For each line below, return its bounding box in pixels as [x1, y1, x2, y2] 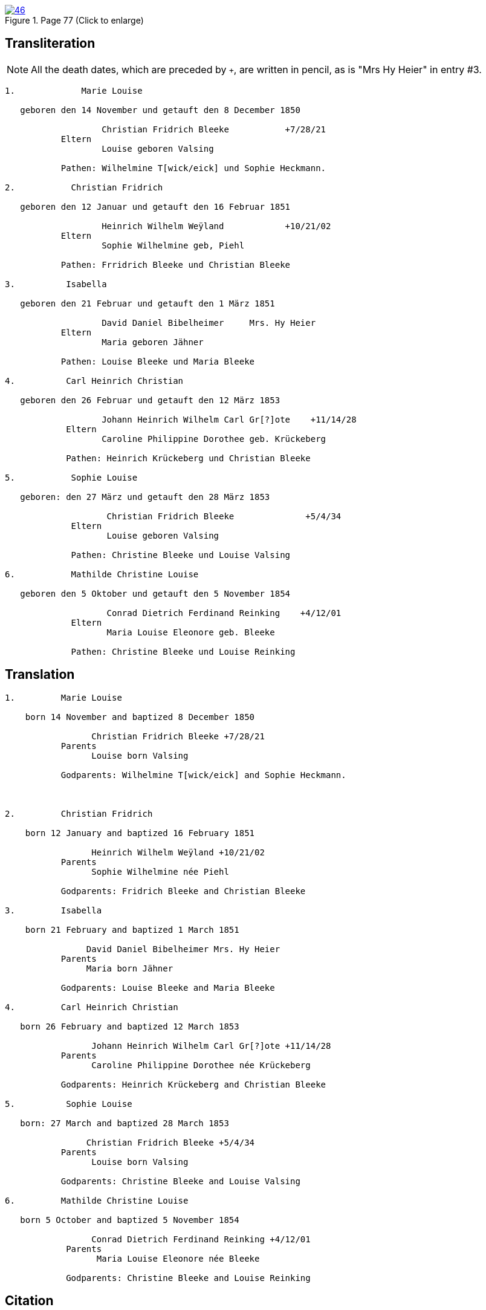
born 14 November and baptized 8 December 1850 [25, 712, 255, 722]
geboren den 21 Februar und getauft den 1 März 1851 [20, 298, 275, 308]
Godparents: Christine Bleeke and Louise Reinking [66, 1273, 311, 1283]
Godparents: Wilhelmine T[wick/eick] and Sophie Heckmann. [60, 770, 346, 780]
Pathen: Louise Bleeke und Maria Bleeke [60, 356, 255, 366]
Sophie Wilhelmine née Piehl [91, 866, 229, 877]
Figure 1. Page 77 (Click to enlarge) [5, 15, 144, 25]
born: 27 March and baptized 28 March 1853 [20, 1118, 229, 1128]
